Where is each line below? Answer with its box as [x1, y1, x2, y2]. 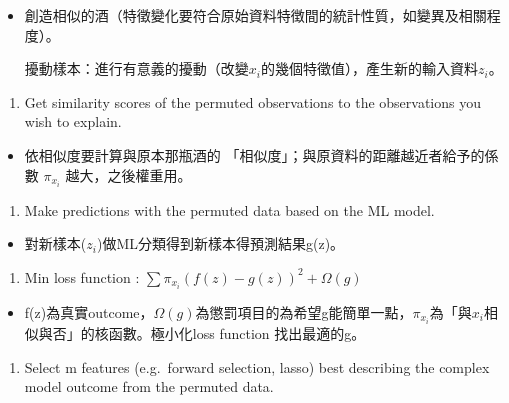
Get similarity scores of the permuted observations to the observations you [24, 91, 481, 112]
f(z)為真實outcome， [24, 301, 154, 322]
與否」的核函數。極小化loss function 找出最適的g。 [38, 323, 366, 344]
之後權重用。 [107, 164, 192, 185]
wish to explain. [24, 111, 122, 132]
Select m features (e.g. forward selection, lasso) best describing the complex [24, 356, 490, 377]
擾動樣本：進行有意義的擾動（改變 [24, 58, 249, 79]
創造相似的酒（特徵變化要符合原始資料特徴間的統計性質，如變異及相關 [24, 5, 487, 25]
